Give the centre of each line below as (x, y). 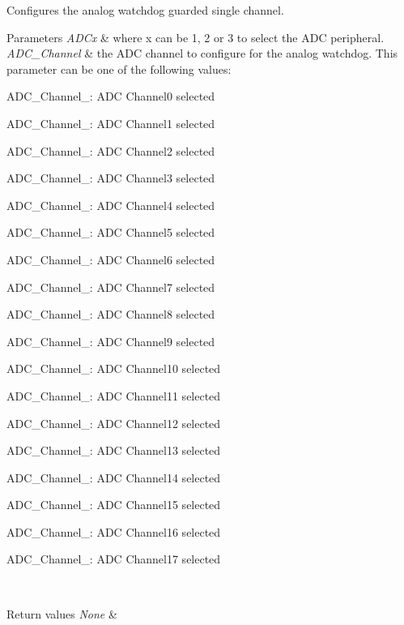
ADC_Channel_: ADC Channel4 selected (111, 205)
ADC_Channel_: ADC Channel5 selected (111, 232)
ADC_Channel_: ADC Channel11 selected (114, 395)
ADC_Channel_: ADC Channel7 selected (111, 287)
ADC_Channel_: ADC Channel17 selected (114, 559)
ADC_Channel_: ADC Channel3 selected (111, 178)
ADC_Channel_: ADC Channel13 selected (114, 450)
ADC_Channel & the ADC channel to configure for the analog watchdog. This (202, 53)
